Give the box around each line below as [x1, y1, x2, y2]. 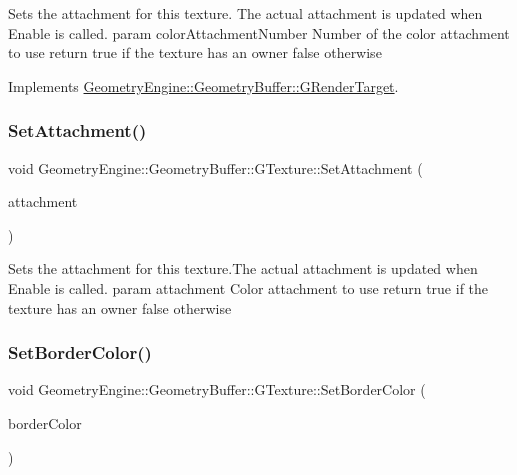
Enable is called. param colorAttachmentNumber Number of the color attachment [8, 22, 510, 43]
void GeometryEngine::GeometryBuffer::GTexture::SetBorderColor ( [8, 379, 426, 400]
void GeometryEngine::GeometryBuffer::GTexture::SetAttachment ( [8, 157, 423, 178]
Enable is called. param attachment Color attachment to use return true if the [8, 277, 489, 298]
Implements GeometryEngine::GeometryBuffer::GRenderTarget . [8, 75, 399, 96]
